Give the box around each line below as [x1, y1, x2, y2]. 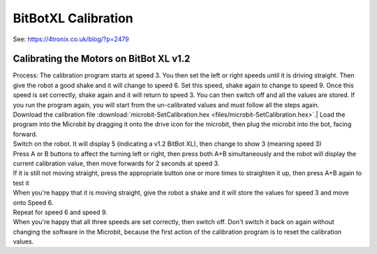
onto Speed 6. [13, 198, 54, 207]
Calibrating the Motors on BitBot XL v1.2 [13, 53, 191, 65]
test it [13, 179, 29, 187]
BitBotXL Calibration [13, 10, 134, 26]
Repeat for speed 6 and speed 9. [13, 208, 108, 216]
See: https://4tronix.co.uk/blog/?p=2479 [13, 35, 129, 43]
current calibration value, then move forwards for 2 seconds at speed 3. [13, 159, 220, 167]
